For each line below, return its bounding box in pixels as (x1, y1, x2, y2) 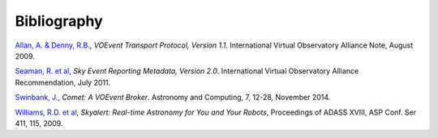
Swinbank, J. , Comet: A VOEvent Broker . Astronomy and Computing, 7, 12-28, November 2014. (15, 93, 331, 102)
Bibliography (15, 12, 103, 30)
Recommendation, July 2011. (15, 77, 111, 87)
